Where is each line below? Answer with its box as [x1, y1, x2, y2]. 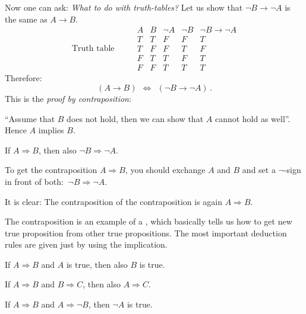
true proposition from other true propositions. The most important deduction [5, 226, 287, 239]
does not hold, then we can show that [67, 112, 204, 124]
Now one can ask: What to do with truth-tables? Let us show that [5, 1, 243, 13]
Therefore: [5, 72, 42, 84]
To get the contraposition [5, 164, 97, 176]
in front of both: [5, 175, 64, 187]
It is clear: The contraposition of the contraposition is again [5, 195, 222, 207]
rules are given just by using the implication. [5, 238, 168, 251]
